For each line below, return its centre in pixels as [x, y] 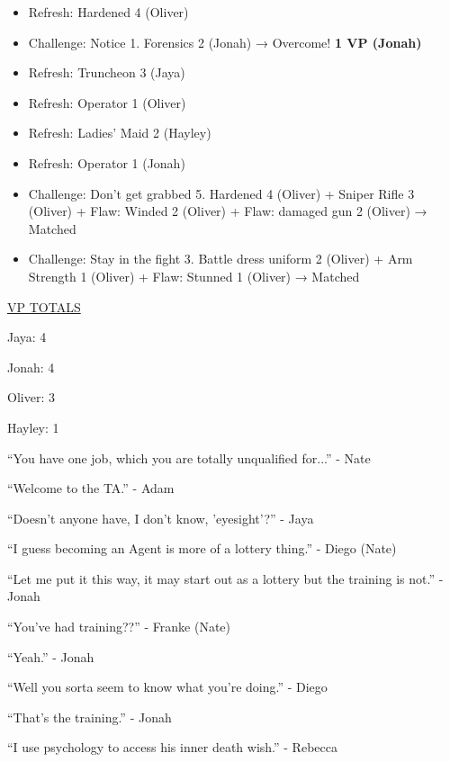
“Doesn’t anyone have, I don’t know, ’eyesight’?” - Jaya [161, 518]
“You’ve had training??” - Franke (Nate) [119, 627]
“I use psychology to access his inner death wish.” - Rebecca [172, 747]
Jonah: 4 [31, 367]
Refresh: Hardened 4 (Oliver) [108, 12]
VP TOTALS [44, 306]
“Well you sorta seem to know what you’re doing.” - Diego [167, 687]
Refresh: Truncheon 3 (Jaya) [107, 72]
